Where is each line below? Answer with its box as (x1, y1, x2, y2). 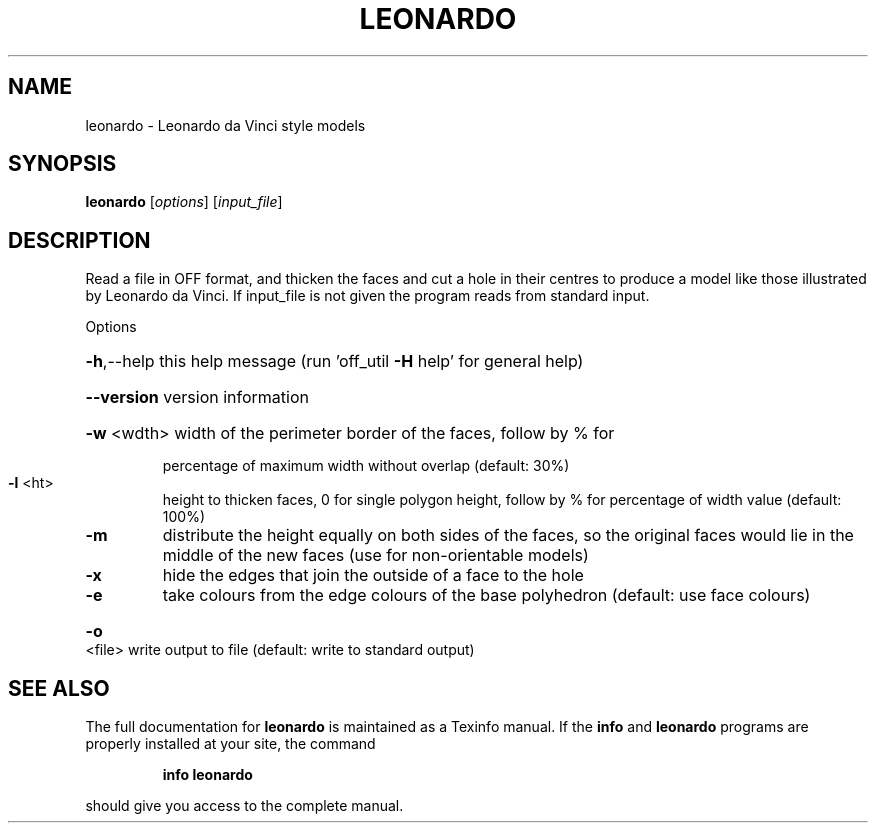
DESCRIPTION (8, 227, 151, 253)
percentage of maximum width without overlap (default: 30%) (162, 457, 570, 475)
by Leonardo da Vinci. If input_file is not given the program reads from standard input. (85, 287, 650, 305)
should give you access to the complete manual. (85, 797, 404, 815)
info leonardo (162, 766, 253, 784)
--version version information (85, 387, 309, 408)
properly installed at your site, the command (85, 735, 376, 753)
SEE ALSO (8, 675, 110, 701)
